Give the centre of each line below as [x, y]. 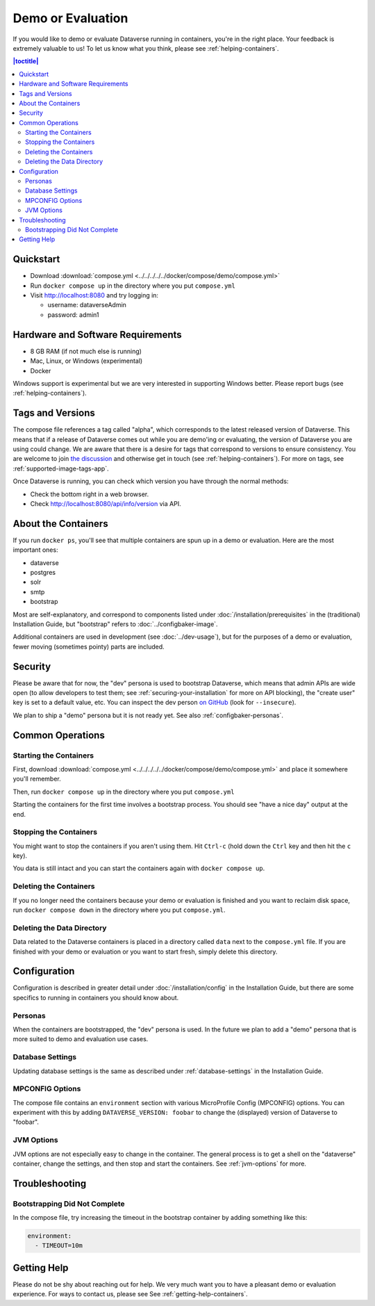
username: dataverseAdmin [87, 305]
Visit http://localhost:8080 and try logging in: [94, 295]
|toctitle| [26, 61]
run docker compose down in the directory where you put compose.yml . [119, 910]
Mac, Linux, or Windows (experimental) [86, 361]
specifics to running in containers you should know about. [96, 997]
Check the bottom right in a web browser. [90, 494]
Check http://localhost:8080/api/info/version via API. [106, 503]
